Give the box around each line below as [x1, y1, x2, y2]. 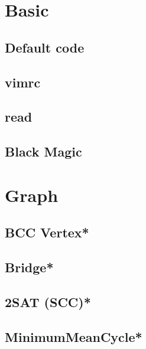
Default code [5, 38, 85, 56]
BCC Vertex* [5, 223, 89, 242]
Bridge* [5, 258, 54, 276]
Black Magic [5, 142, 82, 161]
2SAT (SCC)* [5, 292, 91, 311]
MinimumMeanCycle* [5, 327, 142, 345]
